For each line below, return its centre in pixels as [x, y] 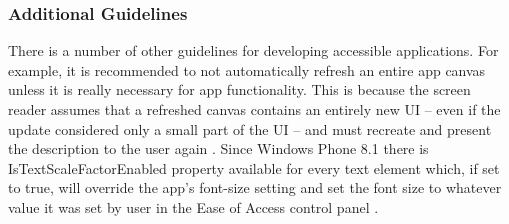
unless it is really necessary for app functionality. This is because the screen [239, 89]
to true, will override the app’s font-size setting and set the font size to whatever [255, 187]
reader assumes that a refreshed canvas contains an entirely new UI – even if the [254, 109]
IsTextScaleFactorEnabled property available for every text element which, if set [254, 167]
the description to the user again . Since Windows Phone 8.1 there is [218, 148]
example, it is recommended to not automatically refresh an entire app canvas [247, 69]
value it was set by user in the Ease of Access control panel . [193, 206]
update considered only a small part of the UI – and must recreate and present [250, 128]
